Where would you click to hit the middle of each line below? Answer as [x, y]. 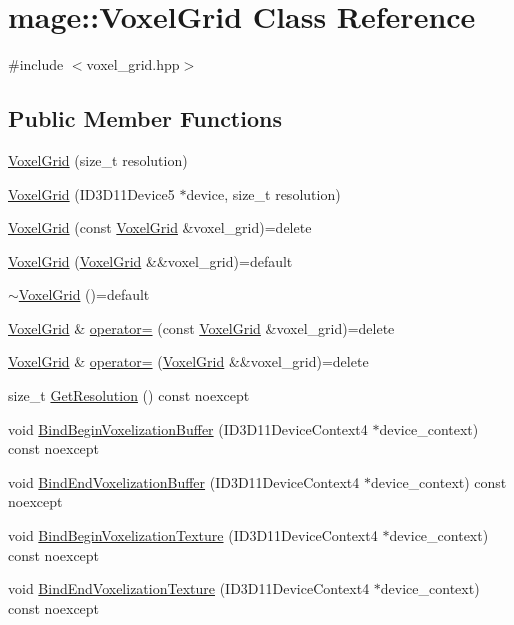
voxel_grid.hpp [133, 64]
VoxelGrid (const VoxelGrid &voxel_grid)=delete [160, 227]
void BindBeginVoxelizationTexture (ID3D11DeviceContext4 [193, 535]
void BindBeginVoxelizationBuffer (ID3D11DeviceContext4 [188, 428]
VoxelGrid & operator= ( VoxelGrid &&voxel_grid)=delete [188, 361]
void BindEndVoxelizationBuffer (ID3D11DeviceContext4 [184, 481]
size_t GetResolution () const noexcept [129, 395]
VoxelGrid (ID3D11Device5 [91, 193]
